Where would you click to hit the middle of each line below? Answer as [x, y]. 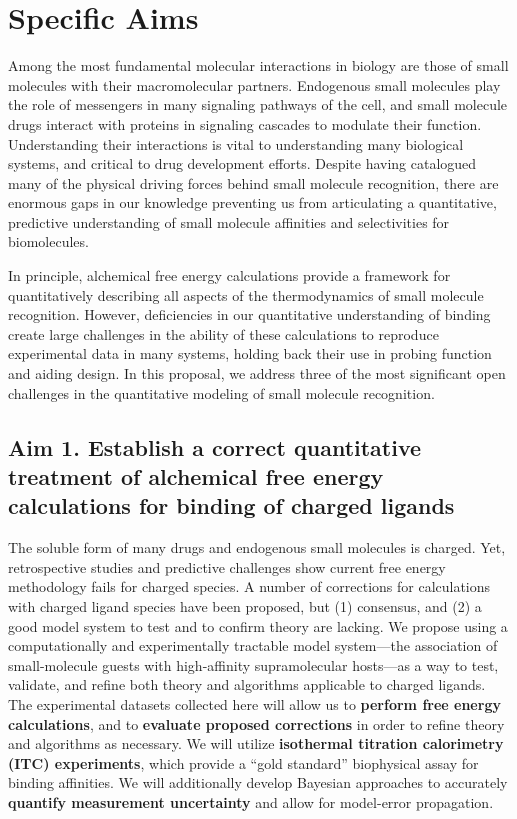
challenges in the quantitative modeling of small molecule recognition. [221, 392]
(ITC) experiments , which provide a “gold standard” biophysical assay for [243, 762]
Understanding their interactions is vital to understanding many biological [236, 143]
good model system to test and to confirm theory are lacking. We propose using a [258, 625]
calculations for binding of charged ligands [231, 505]
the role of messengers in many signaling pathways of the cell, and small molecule [258, 104]
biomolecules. [48, 241]
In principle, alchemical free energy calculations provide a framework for [229, 275]
